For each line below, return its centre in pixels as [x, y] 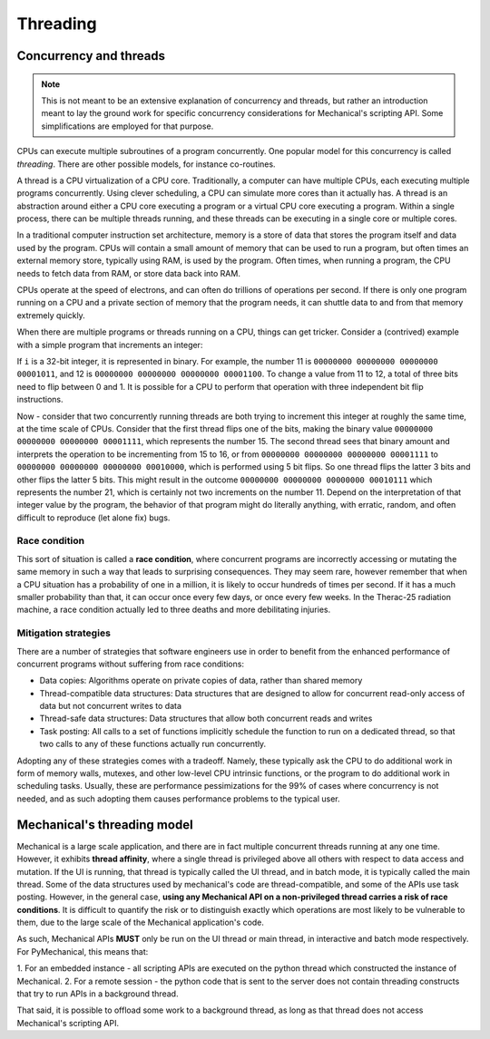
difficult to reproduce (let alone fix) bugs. [93, 518]
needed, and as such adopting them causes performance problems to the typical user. [178, 799]
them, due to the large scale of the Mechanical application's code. [141, 922]
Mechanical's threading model [105, 825]
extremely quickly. [51, 315]
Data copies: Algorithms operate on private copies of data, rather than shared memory [201, 681]
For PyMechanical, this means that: [83, 951]
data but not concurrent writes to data [110, 706]
